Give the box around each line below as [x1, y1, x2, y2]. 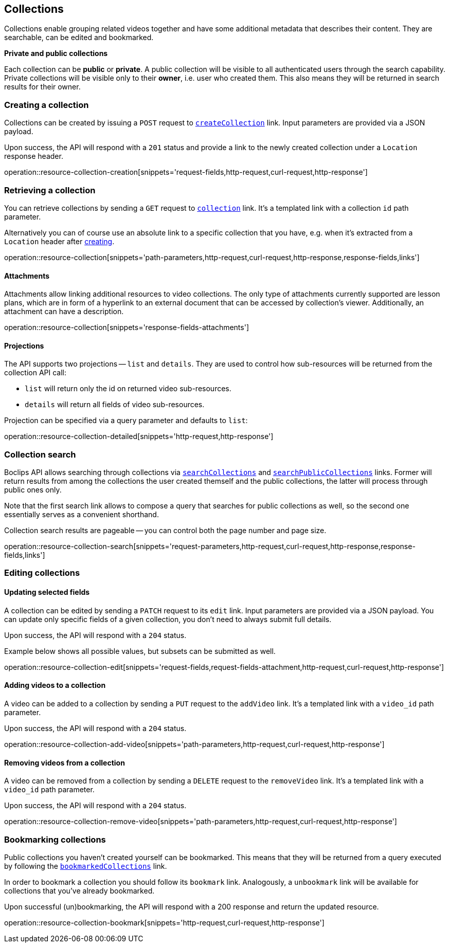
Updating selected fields [4, 588, 90, 597]
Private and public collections [4, 49, 108, 58]
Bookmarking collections [4, 834, 106, 845]
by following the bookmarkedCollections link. [4, 861, 167, 870]
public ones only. [4, 485, 62, 495]
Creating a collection [4, 99, 89, 110]
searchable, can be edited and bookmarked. [4, 33, 154, 42]
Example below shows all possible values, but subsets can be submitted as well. [4, 646, 276, 655]
